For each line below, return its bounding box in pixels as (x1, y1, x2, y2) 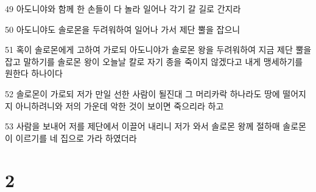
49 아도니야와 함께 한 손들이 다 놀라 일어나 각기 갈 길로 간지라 (5, 2, 241, 15)
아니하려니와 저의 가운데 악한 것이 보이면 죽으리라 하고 (15, 99, 224, 112)
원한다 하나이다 (5, 67, 63, 80)
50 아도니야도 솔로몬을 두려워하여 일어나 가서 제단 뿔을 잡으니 (5, 22, 241, 35)
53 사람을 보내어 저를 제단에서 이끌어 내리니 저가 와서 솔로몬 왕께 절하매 (5, 120, 280, 132)
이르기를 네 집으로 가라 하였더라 (15, 131, 137, 144)
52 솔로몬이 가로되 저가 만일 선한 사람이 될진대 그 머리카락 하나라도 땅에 (5, 87, 280, 100)
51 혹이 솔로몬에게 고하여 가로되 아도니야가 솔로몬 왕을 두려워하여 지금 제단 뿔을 (5, 43, 312, 56)
